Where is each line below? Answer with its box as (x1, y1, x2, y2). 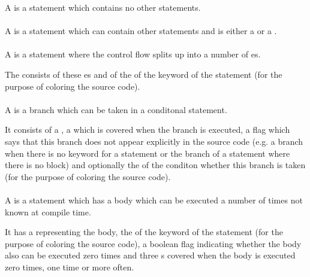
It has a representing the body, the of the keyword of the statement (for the (5, 226, 283, 238)
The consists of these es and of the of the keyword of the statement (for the (5, 68, 282, 80)
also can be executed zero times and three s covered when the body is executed (5, 249, 296, 261)
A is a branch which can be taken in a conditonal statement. (5, 103, 227, 115)
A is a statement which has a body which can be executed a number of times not (5, 193, 303, 206)
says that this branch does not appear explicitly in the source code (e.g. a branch (5, 135, 303, 147)
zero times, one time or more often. (5, 260, 134, 273)
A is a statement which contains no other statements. (5, 1, 201, 13)
